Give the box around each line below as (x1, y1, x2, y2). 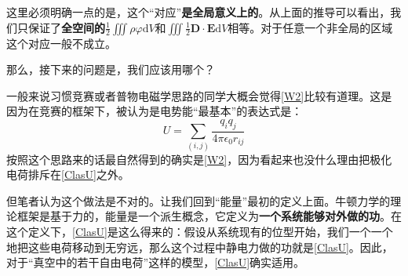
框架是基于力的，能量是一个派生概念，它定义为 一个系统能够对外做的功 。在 (16, 208, 402, 224)
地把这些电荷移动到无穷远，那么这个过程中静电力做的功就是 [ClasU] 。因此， (6, 238, 393, 255)
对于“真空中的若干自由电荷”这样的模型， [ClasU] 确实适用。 (6, 254, 305, 271)
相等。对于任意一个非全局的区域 (228, 19, 393, 35)
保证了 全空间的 (27, 19, 105, 35)
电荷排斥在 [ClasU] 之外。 (6, 166, 129, 183)
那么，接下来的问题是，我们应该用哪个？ (6, 61, 215, 78)
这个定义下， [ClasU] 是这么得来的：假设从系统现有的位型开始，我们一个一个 (6, 223, 393, 239)
